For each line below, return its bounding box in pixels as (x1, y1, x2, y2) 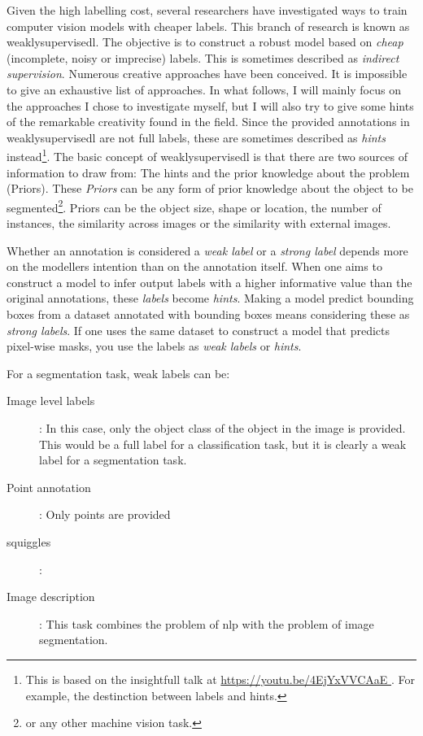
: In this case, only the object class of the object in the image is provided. (39, 419, 406, 436)
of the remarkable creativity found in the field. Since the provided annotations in (7, 113, 410, 130)
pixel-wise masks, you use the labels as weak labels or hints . (7, 338, 302, 355)
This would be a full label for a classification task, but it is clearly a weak (39, 435, 407, 452)
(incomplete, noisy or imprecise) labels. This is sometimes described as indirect (7, 49, 399, 66)
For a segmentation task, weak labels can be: (7, 364, 230, 381)
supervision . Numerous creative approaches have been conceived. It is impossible (7, 65, 408, 82)
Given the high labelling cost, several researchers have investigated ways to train (7, 2, 408, 18)
